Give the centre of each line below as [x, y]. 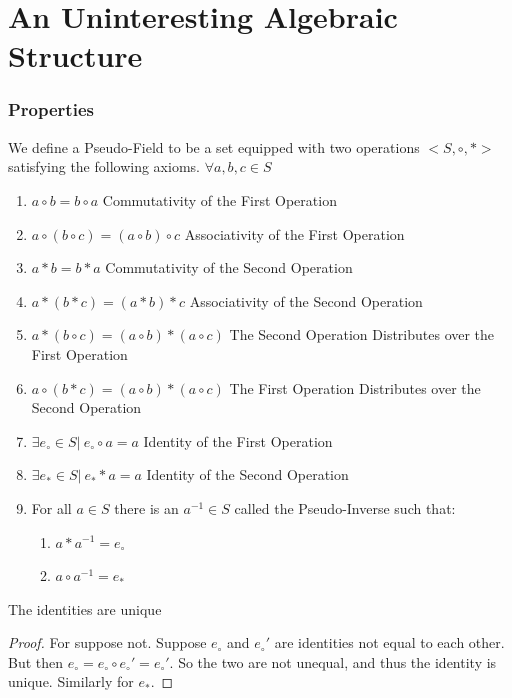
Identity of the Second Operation [247, 474]
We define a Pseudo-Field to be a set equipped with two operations [214, 146]
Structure [75, 55]
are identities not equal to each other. [389, 642]
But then [36, 661]
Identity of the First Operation [238, 440]
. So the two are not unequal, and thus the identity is [333, 661]
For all [51, 507]
